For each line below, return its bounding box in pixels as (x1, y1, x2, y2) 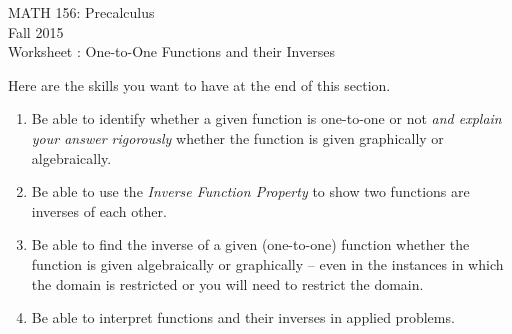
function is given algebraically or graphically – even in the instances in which (31, 253, 504, 274)
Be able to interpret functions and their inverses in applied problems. (31, 307, 455, 328)
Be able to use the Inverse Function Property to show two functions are (31, 181, 470, 202)
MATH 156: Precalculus (8, 2, 155, 22)
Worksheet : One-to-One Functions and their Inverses (8, 41, 335, 62)
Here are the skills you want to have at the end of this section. (8, 74, 391, 95)
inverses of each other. (31, 200, 167, 221)
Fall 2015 (8, 21, 64, 42)
